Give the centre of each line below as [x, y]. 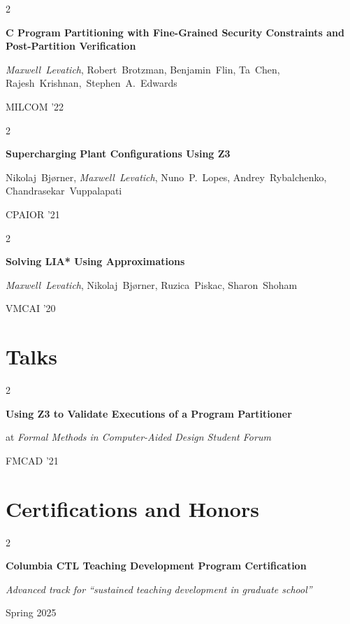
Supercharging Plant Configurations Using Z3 [118, 154]
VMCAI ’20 [31, 308]
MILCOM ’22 [35, 106]
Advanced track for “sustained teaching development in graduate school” [159, 589]
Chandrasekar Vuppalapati [64, 191]
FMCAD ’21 [32, 460]
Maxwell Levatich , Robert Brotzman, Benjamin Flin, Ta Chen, [143, 69]
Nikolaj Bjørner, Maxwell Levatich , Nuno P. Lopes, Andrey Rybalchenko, [166, 177]
